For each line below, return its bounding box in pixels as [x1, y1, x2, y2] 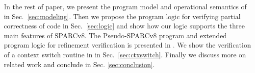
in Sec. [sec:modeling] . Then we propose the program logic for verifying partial [4, 11, 241, 21]
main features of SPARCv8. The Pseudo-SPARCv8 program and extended [4, 30, 227, 40]
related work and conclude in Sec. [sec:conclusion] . [4, 59, 155, 69]
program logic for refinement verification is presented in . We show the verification [4, 40, 251, 50]
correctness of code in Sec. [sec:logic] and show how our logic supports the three [4, 21, 245, 31]
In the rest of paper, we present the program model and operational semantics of [4, 1, 247, 11]
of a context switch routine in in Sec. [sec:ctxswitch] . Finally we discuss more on [4, 49, 246, 59]
